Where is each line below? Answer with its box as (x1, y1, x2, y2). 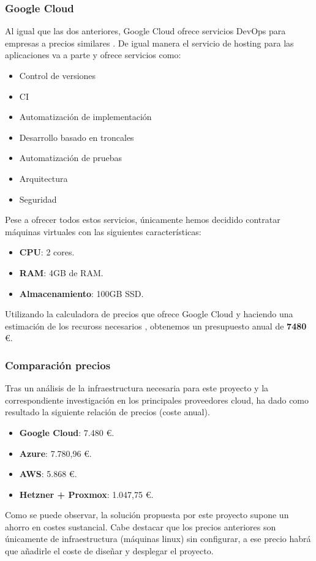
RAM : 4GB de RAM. (19, 266, 103, 279)
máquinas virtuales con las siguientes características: (5, 225, 201, 238)
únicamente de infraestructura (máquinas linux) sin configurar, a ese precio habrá (5, 532, 311, 545)
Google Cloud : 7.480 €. (19, 426, 115, 439)
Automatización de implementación (19, 110, 152, 123)
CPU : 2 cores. (19, 246, 75, 258)
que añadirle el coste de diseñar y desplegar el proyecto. (5, 544, 214, 557)
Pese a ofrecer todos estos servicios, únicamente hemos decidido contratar (5, 213, 280, 226)
